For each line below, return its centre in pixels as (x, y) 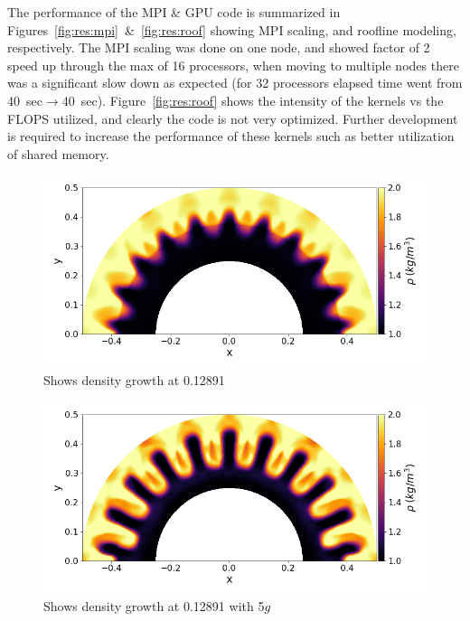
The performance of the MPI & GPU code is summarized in (174, 12)
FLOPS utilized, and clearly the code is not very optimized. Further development (233, 118)
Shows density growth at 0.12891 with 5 (154, 606)
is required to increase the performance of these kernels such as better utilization (231, 136)
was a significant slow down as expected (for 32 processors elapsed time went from (235, 83)
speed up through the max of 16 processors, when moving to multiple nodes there (233, 65)
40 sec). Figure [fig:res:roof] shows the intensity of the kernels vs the (253, 100)
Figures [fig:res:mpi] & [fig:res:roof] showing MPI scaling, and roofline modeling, (232, 29)
